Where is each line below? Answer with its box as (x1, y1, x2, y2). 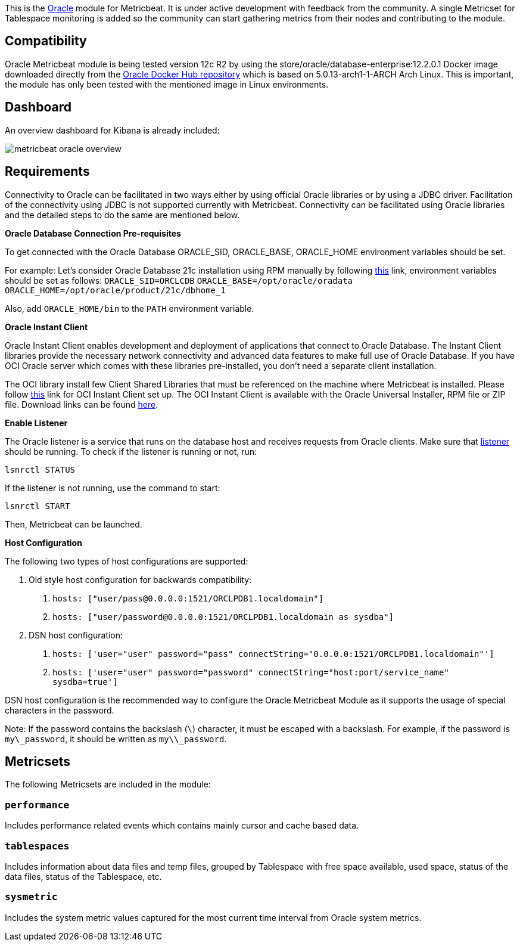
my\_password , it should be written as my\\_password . (5, 733, 227, 744)
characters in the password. (5, 705, 114, 715)
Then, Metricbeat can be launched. (5, 519, 142, 529)
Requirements (5, 164, 90, 179)
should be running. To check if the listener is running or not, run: (5, 446, 257, 457)
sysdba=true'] (52, 677, 118, 687)
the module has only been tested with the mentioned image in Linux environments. (5, 79, 329, 89)
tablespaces (5, 840, 70, 852)
